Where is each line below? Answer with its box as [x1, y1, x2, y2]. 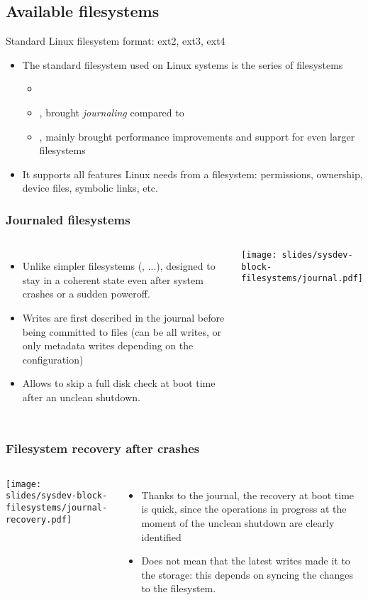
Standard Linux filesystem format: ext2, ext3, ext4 [6, 33, 225, 48]
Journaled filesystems [6, 210, 130, 228]
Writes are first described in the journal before [22, 310, 225, 324]
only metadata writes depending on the [22, 338, 194, 353]
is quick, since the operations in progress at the [141, 501, 347, 516]
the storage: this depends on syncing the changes [141, 567, 354, 582]
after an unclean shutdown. [22, 389, 140, 404]
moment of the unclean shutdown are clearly [141, 515, 335, 530]
